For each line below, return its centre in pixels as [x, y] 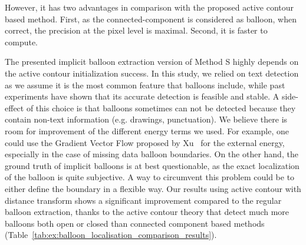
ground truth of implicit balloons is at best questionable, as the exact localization [152, 165]
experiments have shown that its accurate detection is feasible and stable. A [142, 96]
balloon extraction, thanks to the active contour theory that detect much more [147, 212]
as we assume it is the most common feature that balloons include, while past [145, 85]
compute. [21, 42]
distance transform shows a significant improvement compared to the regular [143, 200]
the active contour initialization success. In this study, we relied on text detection [152, 73]
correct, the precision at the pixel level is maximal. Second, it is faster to [136, 30]
